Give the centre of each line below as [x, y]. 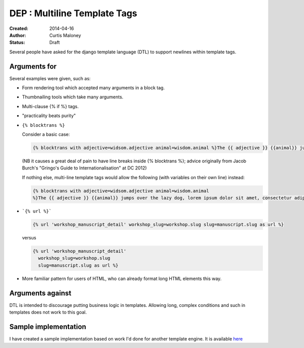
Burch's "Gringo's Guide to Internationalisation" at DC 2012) [84, 168]
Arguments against [40, 293]
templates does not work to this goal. [48, 312]
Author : [18, 35]
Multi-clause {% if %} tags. [50, 106]
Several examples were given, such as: [50, 78]
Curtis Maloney [65, 35]
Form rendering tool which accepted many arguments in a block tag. [93, 88]
